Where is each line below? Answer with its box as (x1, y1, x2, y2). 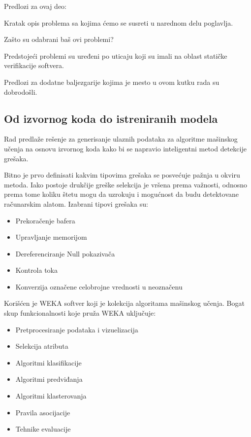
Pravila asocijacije (15, 407, 70, 417)
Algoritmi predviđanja (15, 374, 83, 384)
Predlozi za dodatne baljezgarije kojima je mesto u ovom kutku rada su (4, 76, 220, 87)
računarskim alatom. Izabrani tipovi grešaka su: (4, 198, 148, 209)
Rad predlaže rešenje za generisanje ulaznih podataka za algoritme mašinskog (4, 134, 238, 144)
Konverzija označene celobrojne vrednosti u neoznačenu (15, 281, 183, 291)
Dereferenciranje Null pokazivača (15, 248, 115, 258)
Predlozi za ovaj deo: (4, 1, 67, 11)
